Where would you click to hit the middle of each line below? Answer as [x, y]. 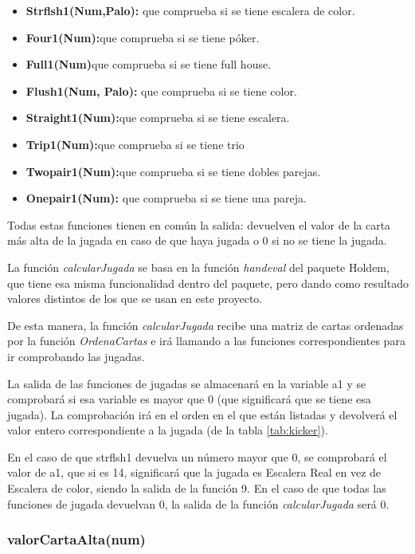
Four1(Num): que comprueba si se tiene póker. [143, 37]
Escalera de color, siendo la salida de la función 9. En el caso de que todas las [197, 488]
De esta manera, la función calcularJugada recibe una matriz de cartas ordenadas [206, 325]
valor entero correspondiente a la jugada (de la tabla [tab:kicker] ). [168, 430]
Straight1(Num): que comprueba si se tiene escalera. [158, 118]
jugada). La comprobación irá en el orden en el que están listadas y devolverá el [202, 414]
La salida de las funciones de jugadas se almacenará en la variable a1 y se [187, 383]
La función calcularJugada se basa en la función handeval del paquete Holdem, [198, 267]
